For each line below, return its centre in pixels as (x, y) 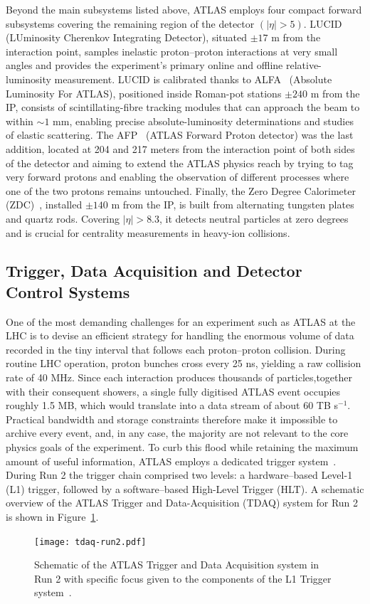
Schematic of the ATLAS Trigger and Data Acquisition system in (177, 565)
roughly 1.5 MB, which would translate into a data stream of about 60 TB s (172, 405)
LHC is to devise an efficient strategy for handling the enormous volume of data (180, 335)
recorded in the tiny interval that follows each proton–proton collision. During (176, 349)
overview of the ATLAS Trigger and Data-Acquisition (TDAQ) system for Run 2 (182, 503)
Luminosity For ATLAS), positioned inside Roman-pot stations (144, 93)
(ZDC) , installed (44, 205)
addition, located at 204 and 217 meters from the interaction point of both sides (180, 148)
